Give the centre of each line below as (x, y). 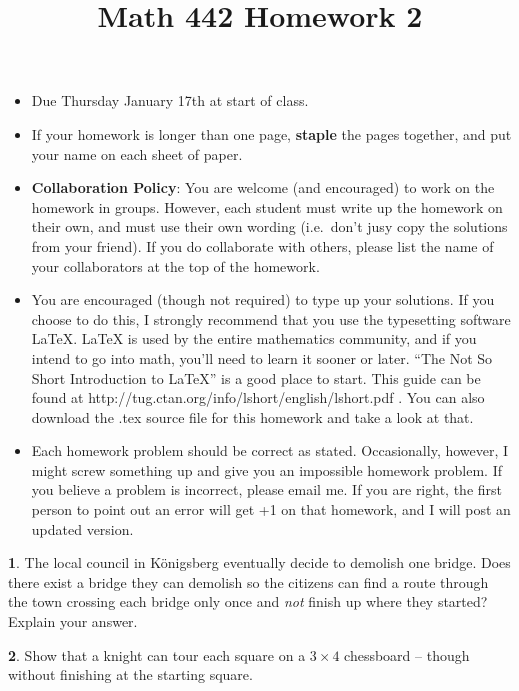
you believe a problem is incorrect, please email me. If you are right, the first (266, 489)
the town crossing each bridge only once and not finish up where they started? (248, 601)
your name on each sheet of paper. (137, 153)
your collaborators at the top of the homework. (175, 265)
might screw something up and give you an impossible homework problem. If (266, 469)
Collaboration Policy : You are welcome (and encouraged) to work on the (263, 187)
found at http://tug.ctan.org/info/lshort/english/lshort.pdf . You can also (258, 397)
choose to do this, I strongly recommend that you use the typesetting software (271, 318)
